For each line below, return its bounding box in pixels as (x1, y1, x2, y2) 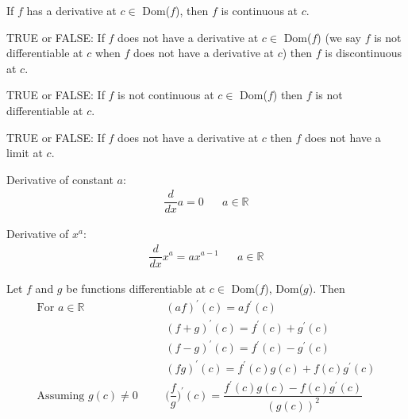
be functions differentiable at (66, 280, 206, 297)
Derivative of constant (6, 171, 114, 187)
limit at (6, 144, 43, 161)
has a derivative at (26, 2, 117, 18)
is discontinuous (325, 44, 402, 61)
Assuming (37, 390, 85, 402)
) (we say (317, 29, 361, 45)
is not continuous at (117, 86, 214, 103)
